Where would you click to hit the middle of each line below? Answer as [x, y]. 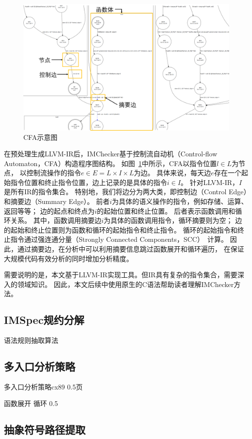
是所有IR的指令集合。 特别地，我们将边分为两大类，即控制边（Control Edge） [126, 192]
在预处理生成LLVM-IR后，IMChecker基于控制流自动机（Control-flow [111, 154]
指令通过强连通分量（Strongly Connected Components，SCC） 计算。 [119, 239]
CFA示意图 [41, 137]
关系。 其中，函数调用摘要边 [56, 220]
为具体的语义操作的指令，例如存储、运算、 [180, 201]
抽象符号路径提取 [45, 429]
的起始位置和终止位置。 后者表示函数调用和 [166, 211]
